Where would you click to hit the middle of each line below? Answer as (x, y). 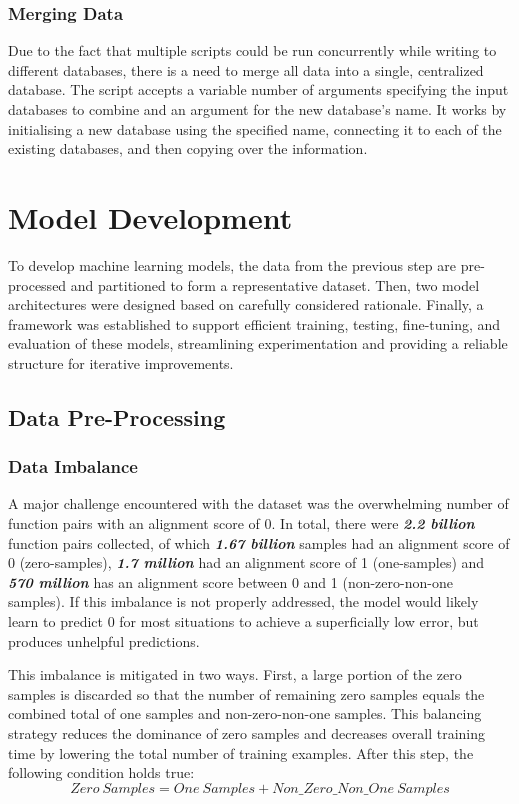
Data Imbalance (73, 466)
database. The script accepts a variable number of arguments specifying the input (258, 89)
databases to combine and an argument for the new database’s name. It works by (257, 109)
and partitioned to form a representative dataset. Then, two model (275, 284)
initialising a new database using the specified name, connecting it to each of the (255, 128)
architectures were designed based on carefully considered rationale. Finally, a (246, 304)
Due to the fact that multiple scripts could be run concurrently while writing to (252, 50)
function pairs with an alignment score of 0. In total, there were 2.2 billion (241, 523)
